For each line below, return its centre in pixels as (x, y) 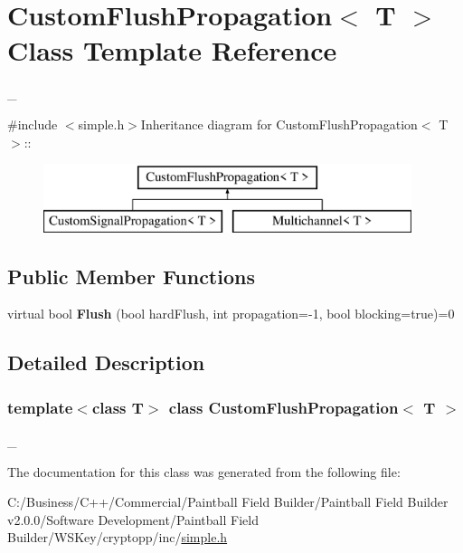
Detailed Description (106, 362)
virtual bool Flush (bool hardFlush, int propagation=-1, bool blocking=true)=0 (231, 314)
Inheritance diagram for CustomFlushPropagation (279, 124)
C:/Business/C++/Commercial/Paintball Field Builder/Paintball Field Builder (228, 502)
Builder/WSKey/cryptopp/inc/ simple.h (118, 537)
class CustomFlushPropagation (283, 407)
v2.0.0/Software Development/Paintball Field (133, 519)
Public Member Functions (131, 276)
